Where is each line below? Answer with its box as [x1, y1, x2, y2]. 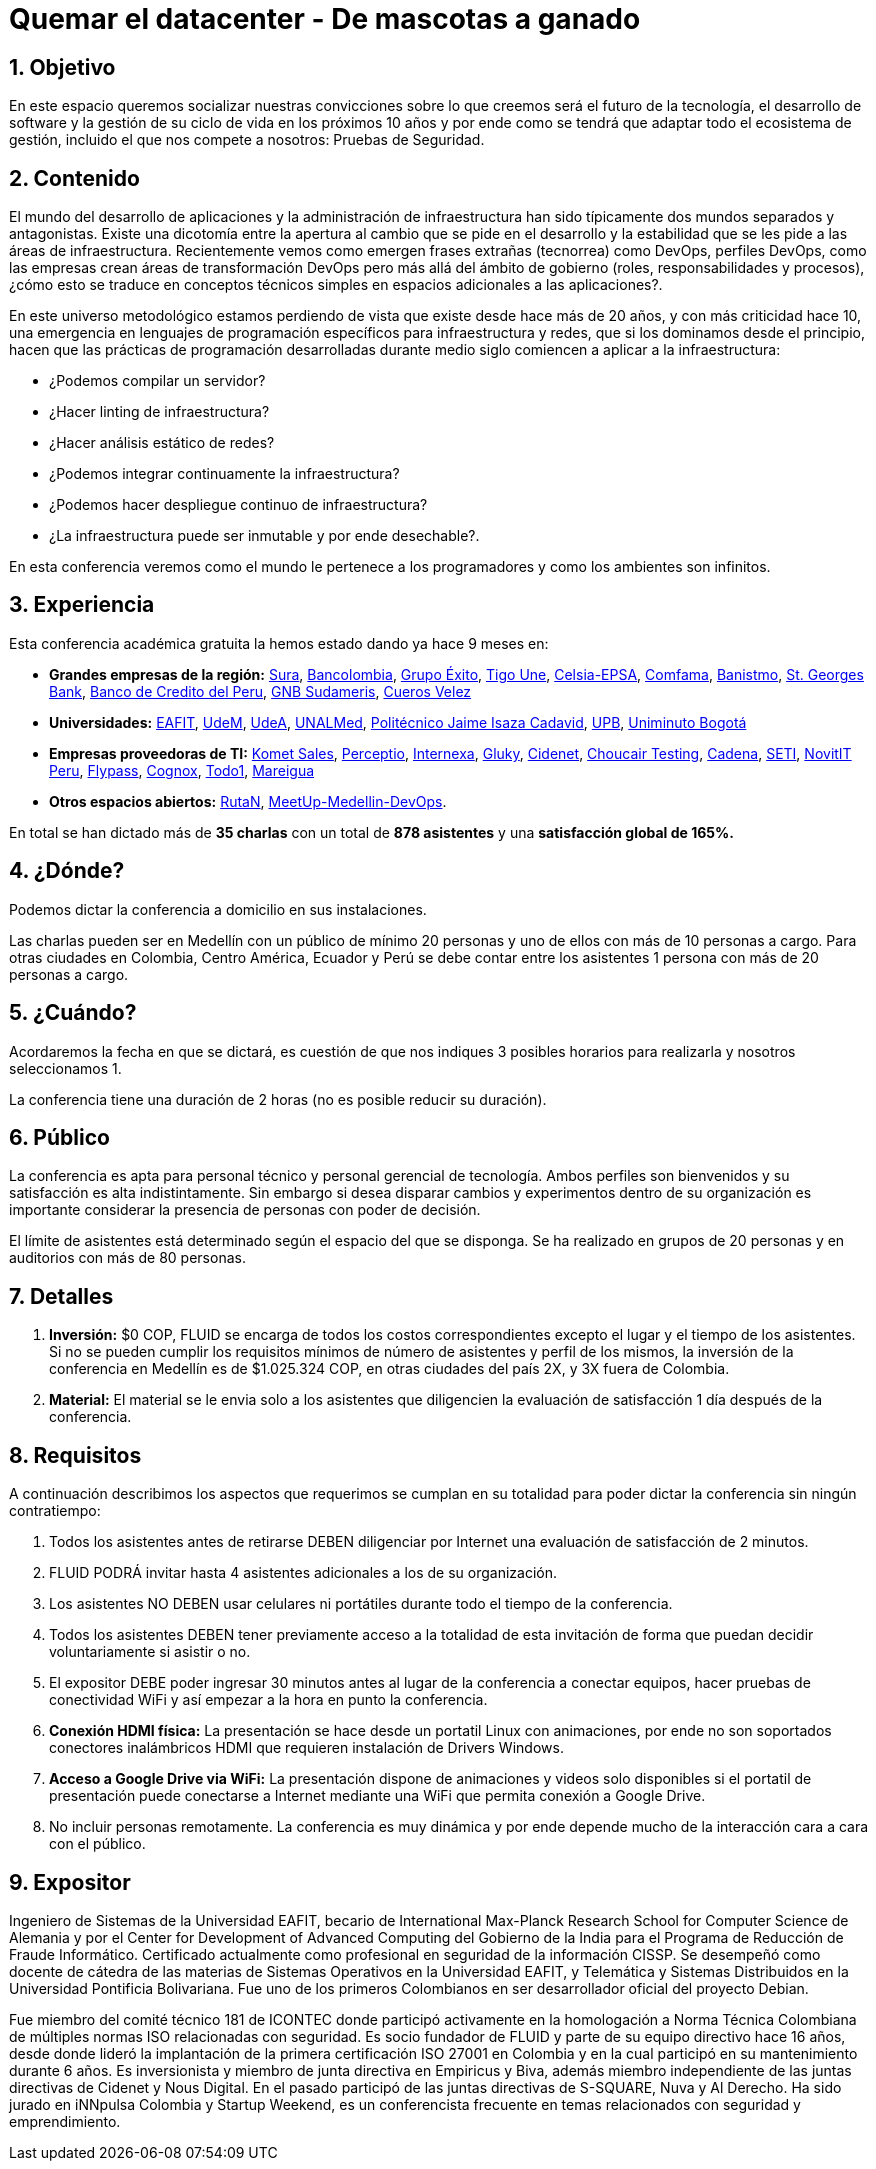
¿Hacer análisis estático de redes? [49, 434, 275, 452]
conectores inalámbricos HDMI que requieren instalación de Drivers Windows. [49, 1739, 564, 1757]
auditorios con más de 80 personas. [9, 1249, 246, 1267]
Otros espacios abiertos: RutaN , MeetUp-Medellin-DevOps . [49, 792, 447, 810]
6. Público [9, 1124, 110, 1150]
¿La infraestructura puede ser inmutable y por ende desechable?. [49, 527, 480, 545]
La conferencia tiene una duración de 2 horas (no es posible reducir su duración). [9, 1090, 547, 1108]
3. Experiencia [9, 592, 155, 618]
